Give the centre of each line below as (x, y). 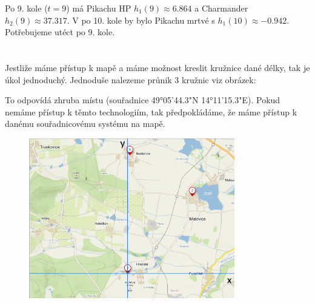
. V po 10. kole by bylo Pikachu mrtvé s (141, 20)
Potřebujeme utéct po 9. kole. (60, 32)
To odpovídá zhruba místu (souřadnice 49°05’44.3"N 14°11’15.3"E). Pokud (143, 100)
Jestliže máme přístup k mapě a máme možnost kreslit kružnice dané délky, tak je (157, 67)
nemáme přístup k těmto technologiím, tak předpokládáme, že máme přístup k (151, 111)
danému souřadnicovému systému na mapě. (85, 124)
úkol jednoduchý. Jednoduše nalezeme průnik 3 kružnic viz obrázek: (131, 79)
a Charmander (221, 8)
